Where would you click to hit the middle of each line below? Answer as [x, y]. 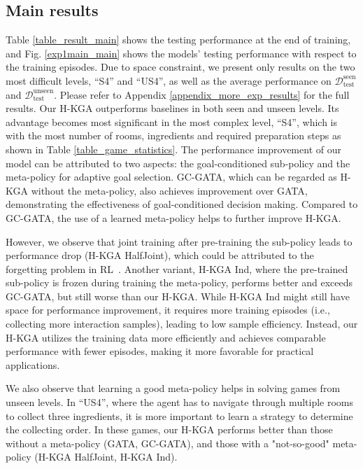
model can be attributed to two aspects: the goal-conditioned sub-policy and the [178, 163]
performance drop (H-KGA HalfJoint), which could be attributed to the [160, 255]
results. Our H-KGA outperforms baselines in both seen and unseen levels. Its [172, 108]
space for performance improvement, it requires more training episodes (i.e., [168, 310]
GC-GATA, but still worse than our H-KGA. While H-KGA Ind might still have [178, 296]
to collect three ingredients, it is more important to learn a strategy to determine [179, 415]
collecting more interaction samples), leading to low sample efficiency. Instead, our [182, 324]
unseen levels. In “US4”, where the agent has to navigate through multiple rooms [180, 402]
